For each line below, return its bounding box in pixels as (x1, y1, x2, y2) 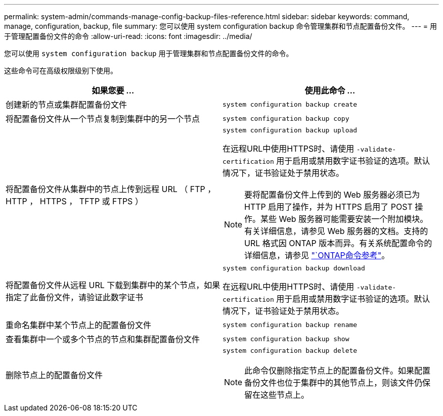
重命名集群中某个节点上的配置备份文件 (6, 320, 152, 330)
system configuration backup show (223, 335, 349, 343)
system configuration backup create (223, 100, 358, 108)
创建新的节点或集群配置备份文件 (6, 100, 127, 110)
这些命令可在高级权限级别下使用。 (4, 66, 117, 75)
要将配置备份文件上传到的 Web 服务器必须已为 (244, 190, 420, 200)
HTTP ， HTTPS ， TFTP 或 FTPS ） (6, 196, 143, 206)
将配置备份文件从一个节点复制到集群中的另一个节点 (6, 114, 200, 124)
